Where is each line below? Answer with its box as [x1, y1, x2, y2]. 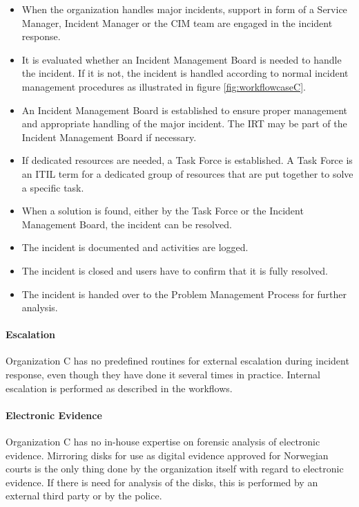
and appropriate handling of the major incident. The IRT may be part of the [21, 116, 347, 131]
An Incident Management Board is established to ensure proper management [21, 102, 347, 117]
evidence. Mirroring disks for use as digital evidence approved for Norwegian [6, 448, 329, 462]
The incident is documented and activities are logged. [21, 240, 249, 255]
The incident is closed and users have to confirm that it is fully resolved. [21, 263, 328, 277]
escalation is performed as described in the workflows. [6, 380, 233, 395]
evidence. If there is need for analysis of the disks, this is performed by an [6, 474, 318, 489]
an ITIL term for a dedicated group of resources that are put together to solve [21, 166, 353, 181]
